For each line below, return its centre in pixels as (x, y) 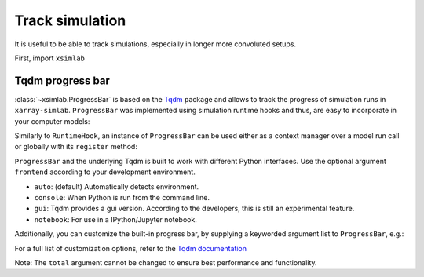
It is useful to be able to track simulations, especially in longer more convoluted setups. (155, 44)
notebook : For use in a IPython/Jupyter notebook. (116, 219)
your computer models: (52, 121)
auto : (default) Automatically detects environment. (117, 186)
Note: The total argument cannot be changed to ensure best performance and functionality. (166, 262)
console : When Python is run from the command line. (122, 197)
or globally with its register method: (76, 147)
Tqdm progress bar (62, 80)
